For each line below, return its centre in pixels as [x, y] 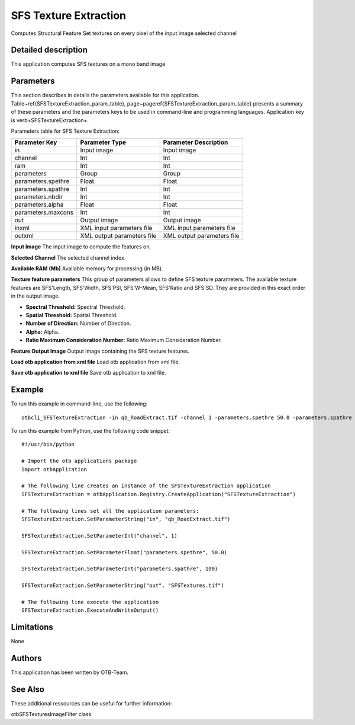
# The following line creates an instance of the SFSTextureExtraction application [146, 486]
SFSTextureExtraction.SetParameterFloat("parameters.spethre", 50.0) [125, 552]
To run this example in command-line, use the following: [79, 404]
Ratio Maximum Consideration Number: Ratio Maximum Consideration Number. [124, 340]
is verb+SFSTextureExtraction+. [50, 120]
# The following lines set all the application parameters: [110, 511]
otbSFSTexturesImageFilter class [51, 714]
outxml [24, 236]
